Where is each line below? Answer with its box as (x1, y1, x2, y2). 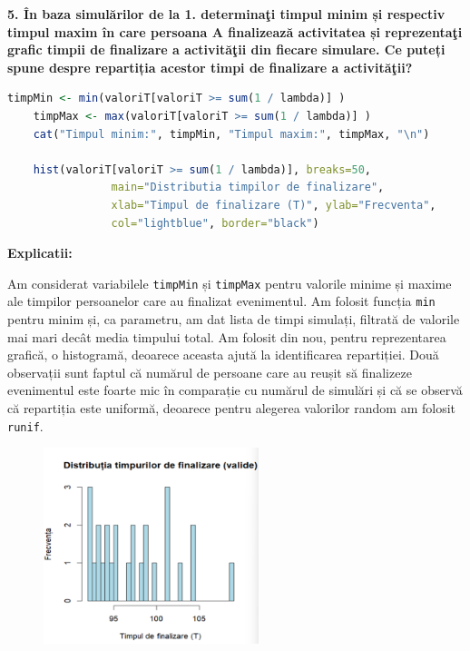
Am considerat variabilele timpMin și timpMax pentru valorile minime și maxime (7, 273, 452, 292)
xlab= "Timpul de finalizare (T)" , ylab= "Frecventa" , (111, 198, 436, 212)
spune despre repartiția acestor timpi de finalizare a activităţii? (7, 57, 413, 76)
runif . (7, 416, 44, 435)
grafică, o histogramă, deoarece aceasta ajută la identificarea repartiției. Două (7, 345, 439, 364)
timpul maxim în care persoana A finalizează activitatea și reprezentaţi (7, 22, 463, 41)
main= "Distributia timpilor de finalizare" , (111, 181, 385, 194)
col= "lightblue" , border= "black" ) (111, 216, 319, 230)
